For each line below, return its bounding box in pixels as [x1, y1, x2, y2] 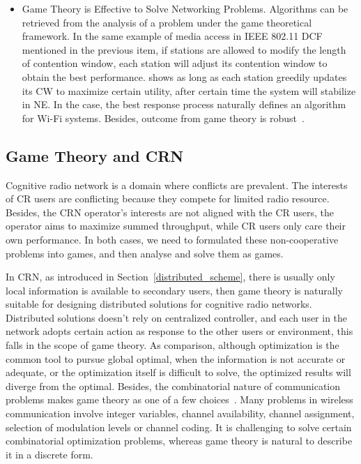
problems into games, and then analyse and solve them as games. [6, 246, 284, 260]
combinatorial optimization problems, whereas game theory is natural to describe [6, 433, 353, 448]
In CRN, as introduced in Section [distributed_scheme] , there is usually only [6, 269, 335, 284]
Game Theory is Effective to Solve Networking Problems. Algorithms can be [22, 1, 348, 15]
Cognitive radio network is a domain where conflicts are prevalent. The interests [6, 177, 348, 192]
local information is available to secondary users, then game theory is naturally [6, 283, 343, 297]
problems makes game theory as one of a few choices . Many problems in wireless [6, 392, 353, 407]
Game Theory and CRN [6, 144, 184, 166]
